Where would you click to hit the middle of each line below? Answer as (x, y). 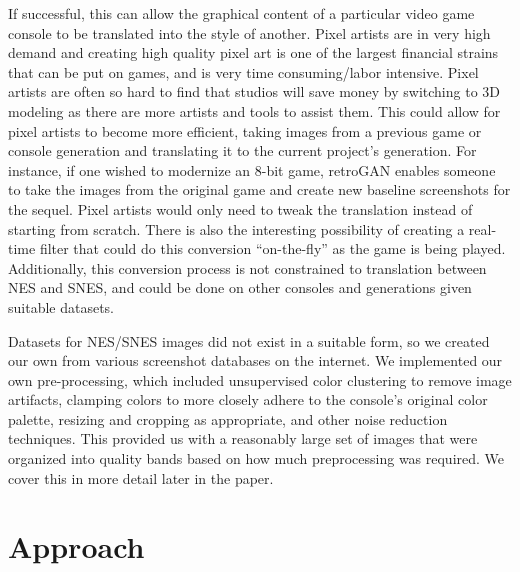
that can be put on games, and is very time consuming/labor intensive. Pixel (243, 71)
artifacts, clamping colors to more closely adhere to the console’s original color (248, 399)
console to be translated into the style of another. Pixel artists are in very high (249, 32)
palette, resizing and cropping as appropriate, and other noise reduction (228, 418)
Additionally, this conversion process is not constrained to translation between (247, 267)
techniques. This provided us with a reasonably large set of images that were (243, 438)
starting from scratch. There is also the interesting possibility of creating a (236, 228)
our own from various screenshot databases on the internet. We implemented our (255, 360)
